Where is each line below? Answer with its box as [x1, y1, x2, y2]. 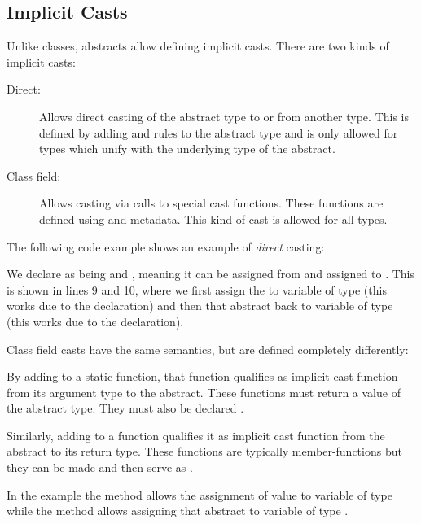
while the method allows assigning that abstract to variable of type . [7, 502, 349, 519]
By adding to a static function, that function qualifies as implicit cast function [7, 368, 398, 385]
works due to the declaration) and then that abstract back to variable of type [7, 297, 393, 314]
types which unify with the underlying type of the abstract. [39, 140, 335, 157]
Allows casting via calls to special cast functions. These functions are [39, 194, 384, 212]
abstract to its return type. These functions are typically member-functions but [7, 443, 402, 460]
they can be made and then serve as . [7, 459, 193, 476]
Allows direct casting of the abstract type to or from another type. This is [39, 107, 410, 124]
